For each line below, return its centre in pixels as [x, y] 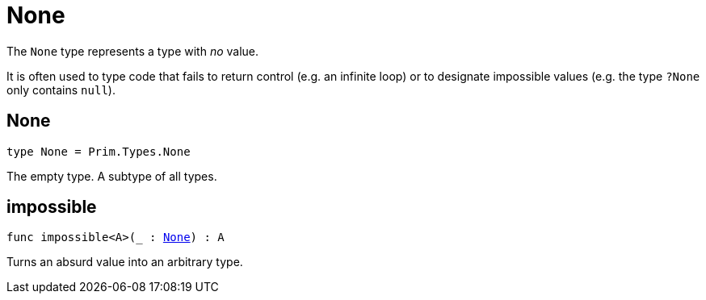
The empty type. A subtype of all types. [112, 176]
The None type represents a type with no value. [133, 51]
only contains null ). [61, 90]
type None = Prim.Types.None [99, 151]
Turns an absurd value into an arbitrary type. [125, 262]
